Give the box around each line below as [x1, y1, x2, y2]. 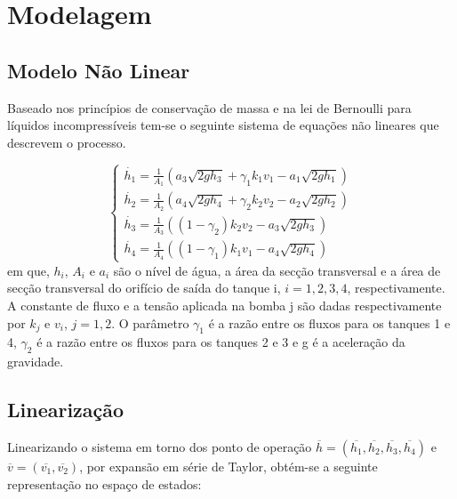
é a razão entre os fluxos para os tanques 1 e [208, 313, 451, 332]
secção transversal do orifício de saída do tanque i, [7, 278, 281, 297]
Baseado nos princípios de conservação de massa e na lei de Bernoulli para [7, 98, 412, 117]
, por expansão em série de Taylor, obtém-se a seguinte [79, 456, 378, 475]
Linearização [7, 396, 124, 423]
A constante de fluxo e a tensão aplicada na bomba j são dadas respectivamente [7, 295, 442, 314]
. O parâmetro [111, 313, 189, 332]
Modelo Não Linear [7, 56, 190, 84]
